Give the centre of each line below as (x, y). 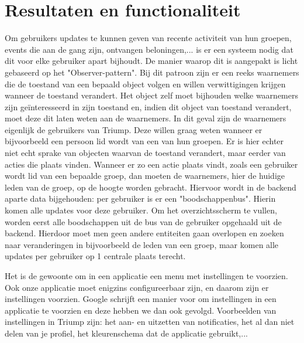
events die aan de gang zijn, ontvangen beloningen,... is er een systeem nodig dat (149, 49)
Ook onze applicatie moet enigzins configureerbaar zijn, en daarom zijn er (137, 287)
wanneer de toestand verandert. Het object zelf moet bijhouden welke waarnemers (151, 95)
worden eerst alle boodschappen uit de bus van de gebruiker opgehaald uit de (143, 221)
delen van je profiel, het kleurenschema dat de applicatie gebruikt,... (126, 333)
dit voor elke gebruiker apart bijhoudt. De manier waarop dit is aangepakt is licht (151, 61)
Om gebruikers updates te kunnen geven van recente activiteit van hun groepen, (148, 38)
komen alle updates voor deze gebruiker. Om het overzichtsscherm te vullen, (141, 210)
